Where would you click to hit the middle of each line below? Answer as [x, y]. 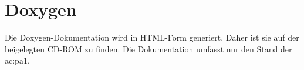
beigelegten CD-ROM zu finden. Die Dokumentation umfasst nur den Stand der [148, 49]
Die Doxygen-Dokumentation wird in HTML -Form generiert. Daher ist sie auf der [152, 37]
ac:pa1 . [17, 60]
